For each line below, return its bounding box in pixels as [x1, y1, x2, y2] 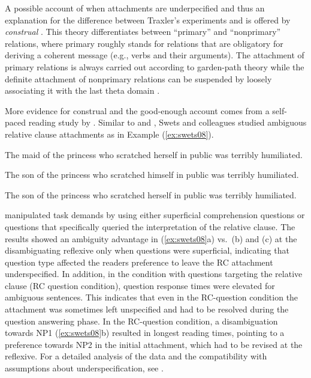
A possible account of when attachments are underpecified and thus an [5, 2, 265, 14]
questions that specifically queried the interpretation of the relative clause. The [5, 220, 295, 233]
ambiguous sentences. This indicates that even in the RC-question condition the [5, 291, 298, 303]
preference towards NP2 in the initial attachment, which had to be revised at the [5, 338, 303, 350]
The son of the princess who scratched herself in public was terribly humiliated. [5, 188, 297, 201]
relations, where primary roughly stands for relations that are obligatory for [5, 37, 283, 49]
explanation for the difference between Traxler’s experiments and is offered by [5, 13, 291, 26]
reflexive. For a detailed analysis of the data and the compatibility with [5, 350, 267, 362]
